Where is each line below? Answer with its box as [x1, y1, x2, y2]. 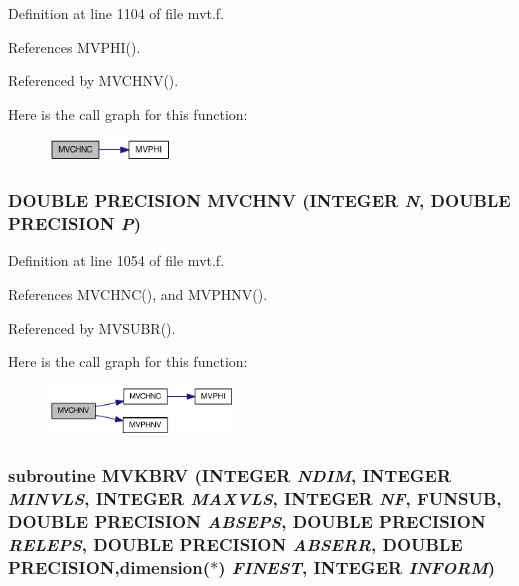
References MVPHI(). [8, 36, 141, 57]
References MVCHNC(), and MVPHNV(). [8, 284, 268, 305]
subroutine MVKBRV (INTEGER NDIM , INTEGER [8, 462, 452, 487]
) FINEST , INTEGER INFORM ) [218, 554, 496, 579]
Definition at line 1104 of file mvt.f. [8, 3, 225, 23]
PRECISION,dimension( [8, 554, 210, 579]
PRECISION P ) [8, 211, 141, 236]
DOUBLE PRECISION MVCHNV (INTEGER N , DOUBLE [8, 188, 511, 213]
